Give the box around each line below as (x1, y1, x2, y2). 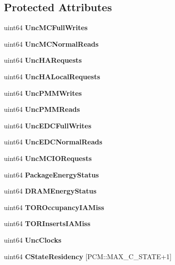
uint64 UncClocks (4, 234, 61, 245)
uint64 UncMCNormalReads (4, 38, 99, 49)
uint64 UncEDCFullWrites (4, 120, 92, 130)
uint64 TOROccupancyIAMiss (4, 202, 104, 212)
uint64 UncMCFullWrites (4, 22, 88, 33)
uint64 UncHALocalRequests (4, 71, 100, 81)
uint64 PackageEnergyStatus (4, 169, 99, 179)
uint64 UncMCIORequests (4, 153, 92, 163)
